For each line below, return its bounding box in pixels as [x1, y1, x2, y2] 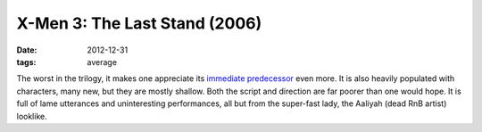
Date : [16, 45, 37, 55]
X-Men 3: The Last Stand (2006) [16, 13, 262, 33]
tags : [16, 56, 37, 67]
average [87, 56, 118, 67]
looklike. [16, 111, 48, 121]
